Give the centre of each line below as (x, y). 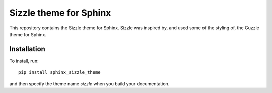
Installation (27, 49)
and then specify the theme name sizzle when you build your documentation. (89, 84)
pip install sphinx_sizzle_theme (59, 73)
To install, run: (24, 61)
